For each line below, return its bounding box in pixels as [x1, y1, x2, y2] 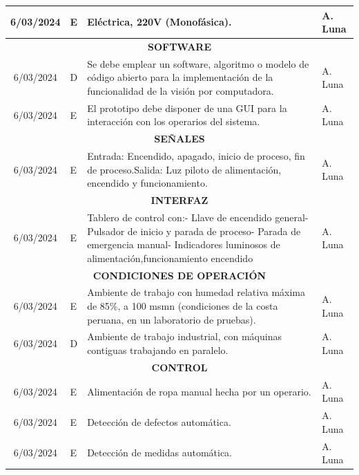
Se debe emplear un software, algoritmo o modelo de [87, 56, 309, 71]
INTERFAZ [151, 193, 208, 207]
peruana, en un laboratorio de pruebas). [87, 312, 256, 326]
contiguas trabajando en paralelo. [87, 343, 229, 357]
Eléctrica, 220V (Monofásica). [87, 15, 232, 29]
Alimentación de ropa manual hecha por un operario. [87, 384, 311, 398]
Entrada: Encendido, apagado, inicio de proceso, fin [87, 149, 305, 163]
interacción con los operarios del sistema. [87, 114, 260, 129]
